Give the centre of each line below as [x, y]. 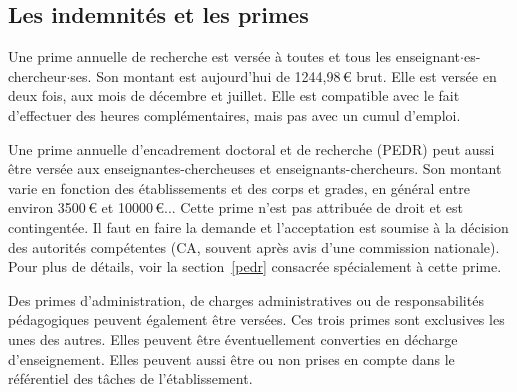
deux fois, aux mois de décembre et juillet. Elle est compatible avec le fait [234, 95]
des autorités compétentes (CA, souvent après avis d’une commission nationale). [254, 246]
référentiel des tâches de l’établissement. [130, 378]
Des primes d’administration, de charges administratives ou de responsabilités [246, 299]
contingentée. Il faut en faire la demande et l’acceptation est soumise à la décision [258, 226]
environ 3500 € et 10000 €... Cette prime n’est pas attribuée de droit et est [236, 207]
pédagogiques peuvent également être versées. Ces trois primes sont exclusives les [256, 319]
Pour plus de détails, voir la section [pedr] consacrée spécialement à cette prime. [255, 266]
